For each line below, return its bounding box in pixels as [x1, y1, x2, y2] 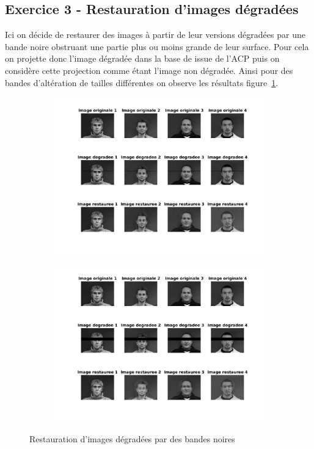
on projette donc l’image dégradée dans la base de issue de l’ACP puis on [5, 52, 280, 65]
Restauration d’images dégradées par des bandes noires [29, 432, 235, 445]
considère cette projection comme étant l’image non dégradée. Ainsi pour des [5, 64, 293, 76]
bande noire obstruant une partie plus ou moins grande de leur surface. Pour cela [5, 40, 309, 53]
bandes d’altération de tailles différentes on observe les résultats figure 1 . [5, 76, 279, 89]
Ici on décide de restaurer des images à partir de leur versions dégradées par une [5, 28, 305, 41]
